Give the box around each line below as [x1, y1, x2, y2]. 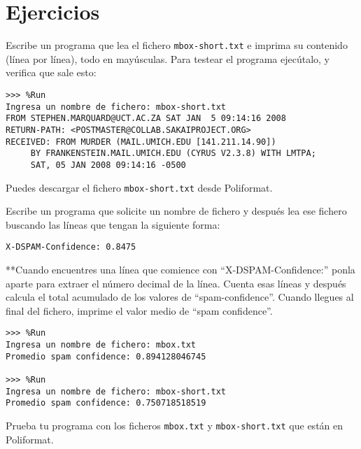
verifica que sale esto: [6, 65, 97, 80]
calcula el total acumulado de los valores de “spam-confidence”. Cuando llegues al [6, 290, 354, 304]
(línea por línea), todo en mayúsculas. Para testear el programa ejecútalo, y [6, 51, 330, 66]
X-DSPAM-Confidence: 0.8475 [6, 242, 136, 252]
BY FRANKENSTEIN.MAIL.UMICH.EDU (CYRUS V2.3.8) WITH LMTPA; [30, 148, 316, 159]
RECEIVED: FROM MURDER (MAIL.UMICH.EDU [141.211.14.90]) [6, 136, 276, 147]
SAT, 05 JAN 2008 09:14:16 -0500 [30, 159, 186, 170]
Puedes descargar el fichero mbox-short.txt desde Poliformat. [6, 180, 273, 194]
